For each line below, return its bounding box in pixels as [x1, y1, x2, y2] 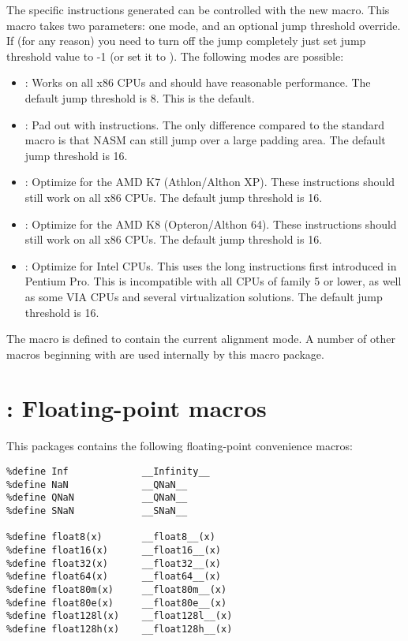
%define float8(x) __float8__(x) [6, 531, 215, 543]
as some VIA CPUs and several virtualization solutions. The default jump [24, 288, 383, 304]
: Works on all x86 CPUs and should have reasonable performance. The [24, 74, 371, 91]
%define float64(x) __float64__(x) [6, 571, 222, 583]
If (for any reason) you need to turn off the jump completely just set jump [6, 32, 366, 49]
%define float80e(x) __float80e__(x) [6, 597, 227, 609]
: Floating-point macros [6, 392, 267, 424]
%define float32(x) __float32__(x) [6, 557, 222, 569]
